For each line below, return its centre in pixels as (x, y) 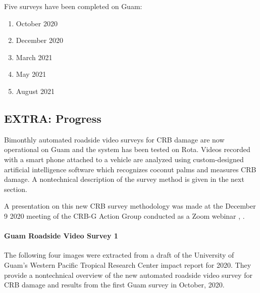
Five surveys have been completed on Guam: (73, 6)
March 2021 (34, 57)
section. (16, 189)
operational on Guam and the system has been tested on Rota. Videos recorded (127, 149)
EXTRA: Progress (53, 118)
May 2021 (31, 74)
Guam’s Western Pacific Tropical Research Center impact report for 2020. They (128, 264)
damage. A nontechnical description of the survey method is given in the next (124, 179)
